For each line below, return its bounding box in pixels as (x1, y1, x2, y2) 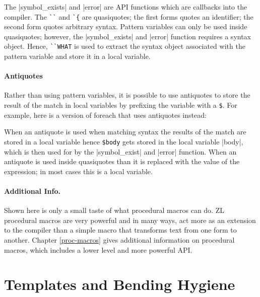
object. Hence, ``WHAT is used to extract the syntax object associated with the (4, 41, 245, 51)
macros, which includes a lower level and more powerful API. (4, 244, 192, 255)
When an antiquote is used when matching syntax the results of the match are (4, 126, 246, 137)
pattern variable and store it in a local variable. (4, 51, 151, 61)
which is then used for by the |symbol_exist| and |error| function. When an (4, 146, 237, 157)
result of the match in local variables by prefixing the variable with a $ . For (4, 100, 237, 110)
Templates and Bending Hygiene (4, 274, 235, 294)
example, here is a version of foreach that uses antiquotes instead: (4, 109, 207, 120)
